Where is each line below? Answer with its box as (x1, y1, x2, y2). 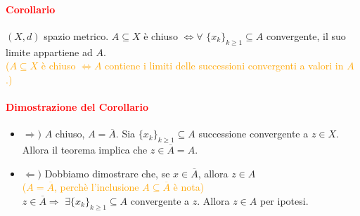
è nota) (173, 180, 205, 194)
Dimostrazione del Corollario (6, 99, 149, 114)
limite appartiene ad (6, 44, 93, 59)
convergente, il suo (266, 28, 346, 43)
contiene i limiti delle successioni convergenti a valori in (105, 58, 344, 73)
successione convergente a (198, 126, 309, 141)
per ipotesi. (259, 193, 309, 208)
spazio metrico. (44, 28, 109, 43)
